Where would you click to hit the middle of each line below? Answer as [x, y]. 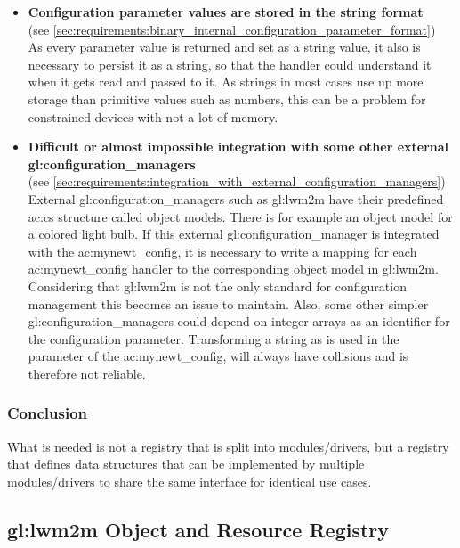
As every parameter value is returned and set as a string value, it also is [224, 47]
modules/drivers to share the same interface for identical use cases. [190, 481]
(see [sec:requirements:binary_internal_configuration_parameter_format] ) [232, 29]
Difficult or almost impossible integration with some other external [238, 147]
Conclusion [47, 413]
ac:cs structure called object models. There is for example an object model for [240, 216]
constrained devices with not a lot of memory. [153, 116]
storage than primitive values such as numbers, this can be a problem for [227, 98]
